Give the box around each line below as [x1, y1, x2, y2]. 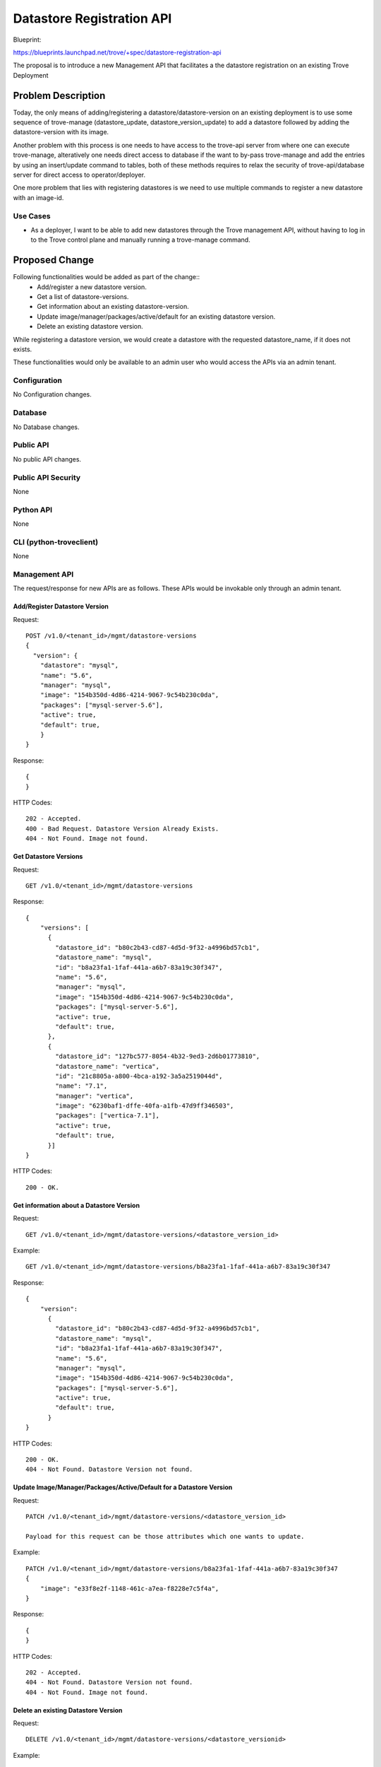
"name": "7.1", [55, 1082, 108, 1090]
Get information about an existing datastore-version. [37, 303, 190, 311]
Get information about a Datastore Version [13, 1201, 140, 1209]
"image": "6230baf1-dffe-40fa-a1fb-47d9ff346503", [55, 1102, 234, 1110]
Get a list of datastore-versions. [37, 292, 129, 300]
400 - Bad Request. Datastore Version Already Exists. [25, 824, 219, 833]
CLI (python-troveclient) [13, 537, 99, 547]
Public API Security [13, 472, 81, 482]
